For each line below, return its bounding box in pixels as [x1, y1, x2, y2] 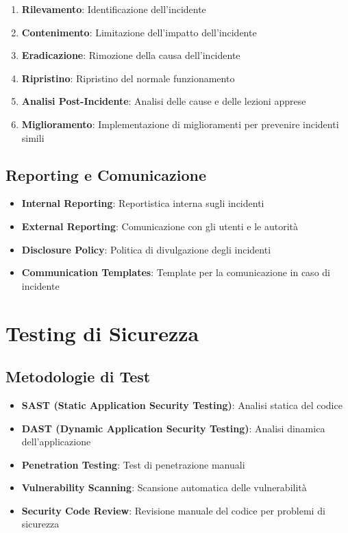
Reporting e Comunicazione [5, 164, 207, 185]
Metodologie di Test [5, 366, 151, 387]
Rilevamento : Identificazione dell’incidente [21, 2, 206, 16]
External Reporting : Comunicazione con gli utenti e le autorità [21, 219, 299, 233]
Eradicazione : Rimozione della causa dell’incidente [21, 48, 240, 62]
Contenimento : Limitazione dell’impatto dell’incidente [21, 25, 257, 39]
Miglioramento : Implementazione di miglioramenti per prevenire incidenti [21, 116, 339, 131]
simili [21, 130, 45, 145]
